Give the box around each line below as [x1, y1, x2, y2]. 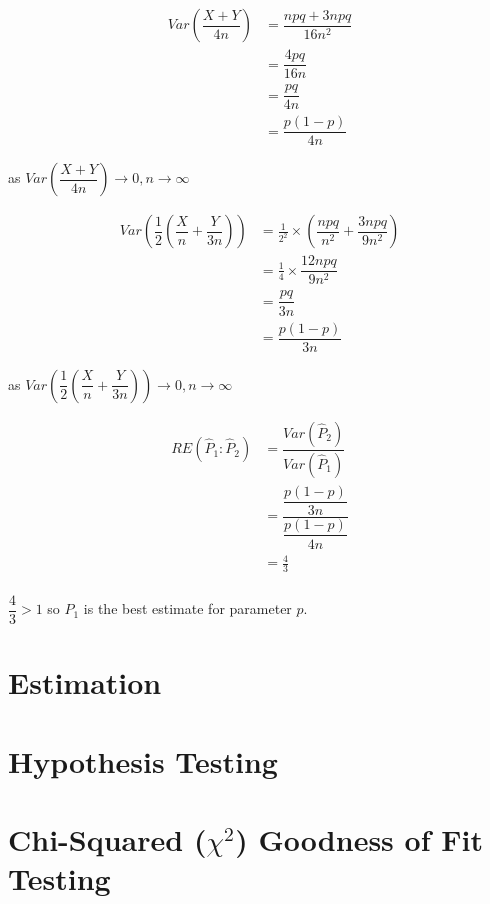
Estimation [8, 662, 162, 703]
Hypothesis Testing [8, 740, 278, 781]
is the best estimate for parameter [83, 598, 292, 619]
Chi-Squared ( [8, 818, 207, 859]
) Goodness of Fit [235, 818, 483, 859]
